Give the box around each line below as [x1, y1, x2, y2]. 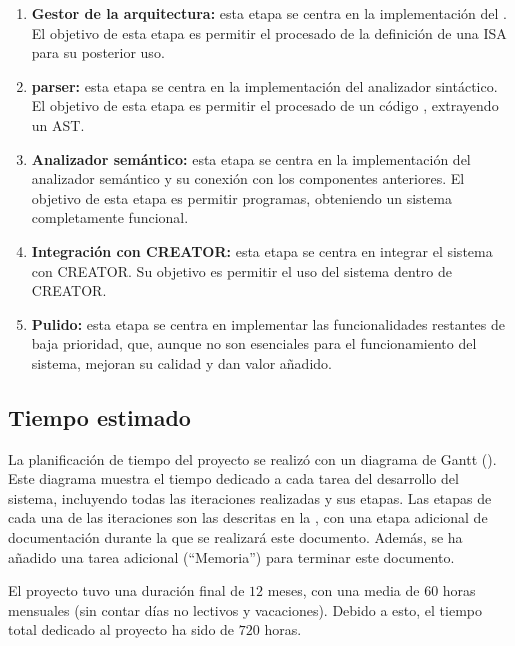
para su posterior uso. [31, 42, 165, 63]
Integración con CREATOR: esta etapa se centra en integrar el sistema [31, 240, 493, 261]
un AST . [31, 114, 85, 135]
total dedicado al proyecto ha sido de [8, 619, 235, 640]
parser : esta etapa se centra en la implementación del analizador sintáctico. [31, 75, 498, 96]
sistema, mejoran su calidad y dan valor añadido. [31, 352, 332, 373]
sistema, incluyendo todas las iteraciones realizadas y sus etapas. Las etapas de [8, 487, 492, 508]
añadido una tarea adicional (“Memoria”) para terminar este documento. [8, 546, 455, 567]
